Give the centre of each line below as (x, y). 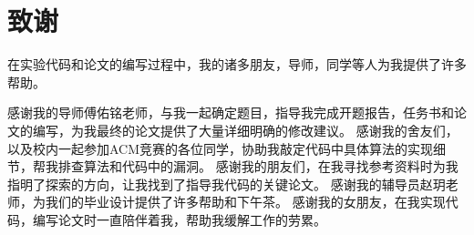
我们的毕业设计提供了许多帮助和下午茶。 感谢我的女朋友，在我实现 (245, 202)
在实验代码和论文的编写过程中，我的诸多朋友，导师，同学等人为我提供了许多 (237, 64)
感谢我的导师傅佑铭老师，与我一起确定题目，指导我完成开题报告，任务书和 (231, 112)
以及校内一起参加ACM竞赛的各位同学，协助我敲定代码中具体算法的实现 (221, 148)
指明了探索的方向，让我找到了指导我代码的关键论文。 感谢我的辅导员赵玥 (227, 184)
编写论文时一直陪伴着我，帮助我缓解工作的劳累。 (179, 219)
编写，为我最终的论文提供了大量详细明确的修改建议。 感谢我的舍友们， (245, 130)
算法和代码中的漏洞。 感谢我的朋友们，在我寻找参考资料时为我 (271, 166)
